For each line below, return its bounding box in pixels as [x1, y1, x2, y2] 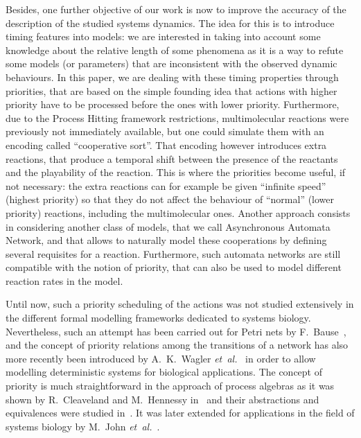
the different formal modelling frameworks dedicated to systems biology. [6, 310, 311, 325]
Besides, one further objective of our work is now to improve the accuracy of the [6, 2, 346, 16]
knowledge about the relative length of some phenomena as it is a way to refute [6, 42, 344, 57]
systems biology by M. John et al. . [6, 419, 160, 433]
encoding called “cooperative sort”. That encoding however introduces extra [6, 137, 327, 152]
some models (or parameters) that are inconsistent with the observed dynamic [6, 56, 337, 71]
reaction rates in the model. [6, 273, 123, 288]
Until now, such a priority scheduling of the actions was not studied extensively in [6, 297, 354, 311]
